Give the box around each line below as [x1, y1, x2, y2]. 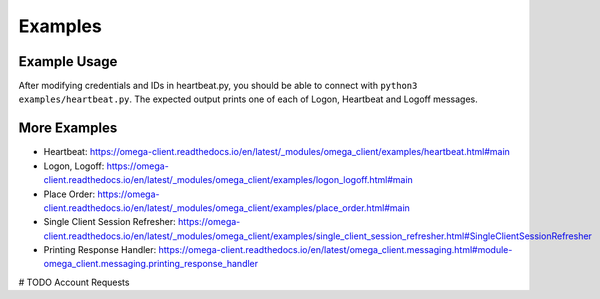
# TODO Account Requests [18, 276, 130, 288]
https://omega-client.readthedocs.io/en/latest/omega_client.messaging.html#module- [158, 244, 513, 256]
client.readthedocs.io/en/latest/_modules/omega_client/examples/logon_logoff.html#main [43, 174, 414, 186]
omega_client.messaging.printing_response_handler [43, 258, 259, 270]
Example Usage [18, 53, 118, 70]
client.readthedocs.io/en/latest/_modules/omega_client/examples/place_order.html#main [43, 201, 410, 214]
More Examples [18, 120, 118, 137]
